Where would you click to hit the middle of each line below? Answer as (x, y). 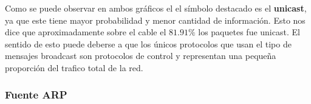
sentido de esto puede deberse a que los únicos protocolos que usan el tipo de (148, 43)
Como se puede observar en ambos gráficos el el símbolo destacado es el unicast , (156, 8)
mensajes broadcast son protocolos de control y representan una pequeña (141, 56)
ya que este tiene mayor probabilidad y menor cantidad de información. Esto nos (155, 20)
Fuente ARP (36, 95)
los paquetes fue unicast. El (249, 32)
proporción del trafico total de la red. (74, 67)
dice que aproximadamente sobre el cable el (86, 32)
